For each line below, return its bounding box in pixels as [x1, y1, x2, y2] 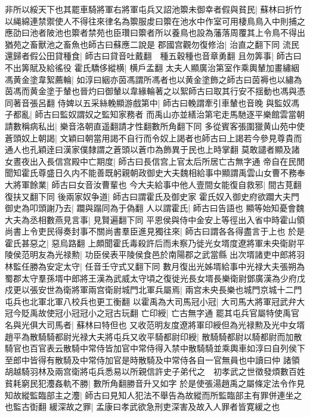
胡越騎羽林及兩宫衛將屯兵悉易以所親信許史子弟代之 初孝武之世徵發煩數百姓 [5, 365, 305, 378]
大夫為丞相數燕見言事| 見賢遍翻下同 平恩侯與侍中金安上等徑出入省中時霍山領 [5, 213, 305, 226]
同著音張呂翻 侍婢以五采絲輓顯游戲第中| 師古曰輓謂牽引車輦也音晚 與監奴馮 [5, 96, 299, 109]
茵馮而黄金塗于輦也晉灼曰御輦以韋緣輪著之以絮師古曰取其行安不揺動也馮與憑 [5, 85, 305, 97]
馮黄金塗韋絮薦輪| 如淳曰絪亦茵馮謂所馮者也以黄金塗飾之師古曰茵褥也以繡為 [5, 73, 302, 85]
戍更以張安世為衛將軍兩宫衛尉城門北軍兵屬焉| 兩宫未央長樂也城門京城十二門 [5, 283, 302, 296]
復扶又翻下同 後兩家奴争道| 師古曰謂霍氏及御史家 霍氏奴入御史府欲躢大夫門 [5, 190, 299, 202]
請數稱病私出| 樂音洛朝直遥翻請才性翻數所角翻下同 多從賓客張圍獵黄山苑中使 [5, 119, 305, 132]
